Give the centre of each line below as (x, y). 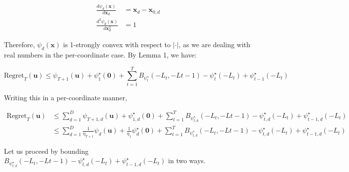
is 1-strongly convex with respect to (117, 44)
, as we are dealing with (214, 44)
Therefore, (19, 44)
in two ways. (187, 160)
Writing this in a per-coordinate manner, (66, 97)
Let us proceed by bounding (46, 151)
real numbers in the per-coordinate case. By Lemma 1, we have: (100, 55)
